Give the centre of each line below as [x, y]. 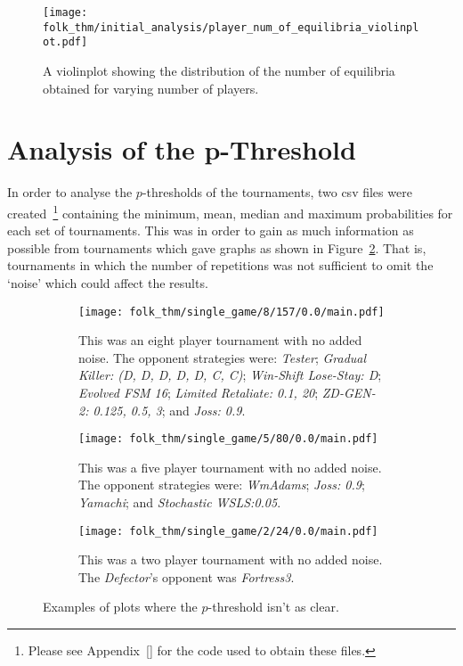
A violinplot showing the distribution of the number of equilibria [219, 70]
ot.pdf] [65, 42]
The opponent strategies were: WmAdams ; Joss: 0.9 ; [222, 485]
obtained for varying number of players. [151, 88]
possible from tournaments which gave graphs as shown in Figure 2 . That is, [217, 247]
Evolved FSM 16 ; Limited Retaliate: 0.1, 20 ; [199, 392]
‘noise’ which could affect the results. [108, 282]
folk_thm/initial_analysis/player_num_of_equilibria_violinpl [231, 27]
